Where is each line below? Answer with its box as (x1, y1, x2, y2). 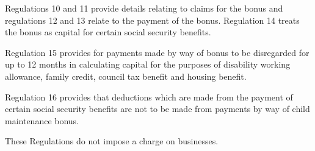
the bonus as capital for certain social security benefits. (5, 26, 211, 38)
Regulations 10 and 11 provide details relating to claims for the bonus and (5, 2, 283, 14)
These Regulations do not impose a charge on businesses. (5, 135, 219, 147)
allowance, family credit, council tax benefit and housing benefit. (5, 69, 247, 82)
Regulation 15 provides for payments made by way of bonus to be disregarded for (5, 46, 310, 58)
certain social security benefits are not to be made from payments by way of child (5, 102, 310, 115)
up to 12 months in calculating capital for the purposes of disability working (5, 58, 291, 71)
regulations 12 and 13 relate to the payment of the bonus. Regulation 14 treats (5, 13, 300, 26)
